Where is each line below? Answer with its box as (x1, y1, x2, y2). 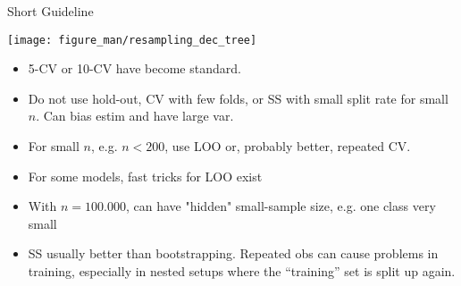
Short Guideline (7, 2, 94, 20)
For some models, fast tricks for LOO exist (28, 166, 263, 185)
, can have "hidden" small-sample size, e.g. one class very (125, 197, 436, 215)
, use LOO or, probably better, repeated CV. (164, 137, 411, 156)
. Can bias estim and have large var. (36, 106, 234, 125)
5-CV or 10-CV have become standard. (28, 59, 241, 78)
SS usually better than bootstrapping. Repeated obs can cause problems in (28, 244, 439, 263)
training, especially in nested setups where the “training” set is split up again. (28, 262, 456, 280)
